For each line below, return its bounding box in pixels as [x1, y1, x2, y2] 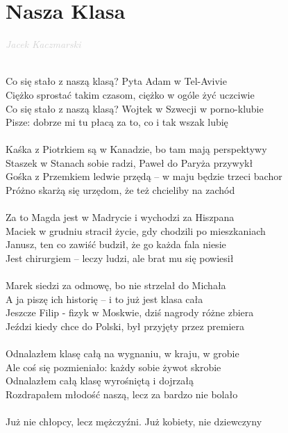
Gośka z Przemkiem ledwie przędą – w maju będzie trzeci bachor [6, 169, 282, 183]
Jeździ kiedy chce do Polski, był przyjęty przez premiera [6, 319, 245, 333]
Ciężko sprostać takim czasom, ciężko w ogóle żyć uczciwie [6, 87, 255, 101]
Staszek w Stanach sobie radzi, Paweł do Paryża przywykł [6, 155, 253, 170]
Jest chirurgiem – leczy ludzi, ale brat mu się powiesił [6, 251, 234, 265]
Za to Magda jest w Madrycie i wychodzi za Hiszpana [6, 210, 235, 224]
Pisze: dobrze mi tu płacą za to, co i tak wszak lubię [6, 115, 228, 129]
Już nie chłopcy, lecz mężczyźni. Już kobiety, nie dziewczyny [6, 414, 262, 429]
